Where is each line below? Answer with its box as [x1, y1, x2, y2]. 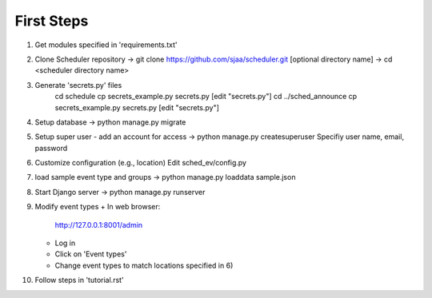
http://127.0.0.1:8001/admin [54, 220, 143, 229]
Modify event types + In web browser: [34, 202, 161, 212]
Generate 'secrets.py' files [34, 80, 122, 89]
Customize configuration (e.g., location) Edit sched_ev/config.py [34, 158, 247, 168]
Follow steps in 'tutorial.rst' [34, 276, 124, 285]
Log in [54, 238, 76, 248]
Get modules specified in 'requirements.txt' [34, 40, 178, 50]
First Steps [14, 12, 89, 30]
